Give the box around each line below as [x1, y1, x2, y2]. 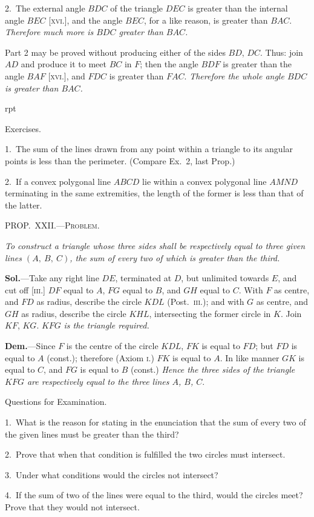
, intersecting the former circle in [149, 307, 271, 319]
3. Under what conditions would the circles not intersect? [5, 468, 218, 481]
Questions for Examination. [5, 395, 107, 408]
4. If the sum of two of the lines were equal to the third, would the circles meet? [5, 489, 303, 501]
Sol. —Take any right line [5, 272, 99, 284]
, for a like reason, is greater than [143, 13, 268, 26]
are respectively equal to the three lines [27, 375, 169, 387]
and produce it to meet [21, 58, 106, 70]
